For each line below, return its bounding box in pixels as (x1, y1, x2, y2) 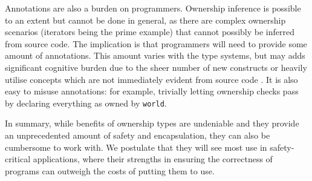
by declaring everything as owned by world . (5, 96, 167, 109)
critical (5, 153, 31, 165)
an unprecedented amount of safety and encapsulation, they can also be (5, 129, 270, 141)
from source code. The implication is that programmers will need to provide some (5, 37, 307, 50)
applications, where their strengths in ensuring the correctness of (33, 153, 273, 165)
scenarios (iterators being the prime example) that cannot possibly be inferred (5, 25, 294, 38)
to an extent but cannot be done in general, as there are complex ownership (5, 13, 286, 26)
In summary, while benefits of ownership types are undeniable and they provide (5, 117, 299, 130)
